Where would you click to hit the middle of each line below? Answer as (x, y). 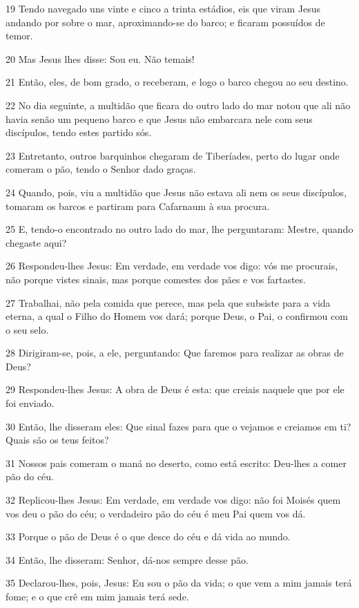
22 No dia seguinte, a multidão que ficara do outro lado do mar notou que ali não (178, 105)
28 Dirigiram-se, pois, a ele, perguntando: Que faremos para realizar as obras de (175, 353)
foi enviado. (30, 403)
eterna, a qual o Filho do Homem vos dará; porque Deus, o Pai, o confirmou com (177, 316)
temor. (19, 36)
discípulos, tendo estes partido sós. (79, 132)
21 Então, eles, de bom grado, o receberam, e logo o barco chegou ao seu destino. (177, 82)
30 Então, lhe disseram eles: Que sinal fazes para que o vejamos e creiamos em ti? (178, 426)
